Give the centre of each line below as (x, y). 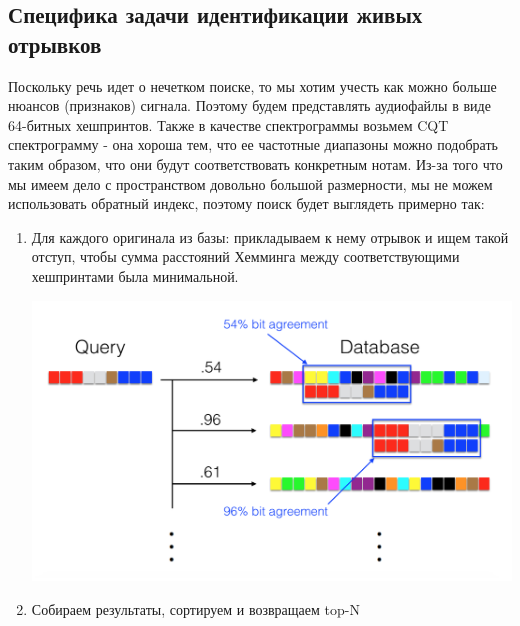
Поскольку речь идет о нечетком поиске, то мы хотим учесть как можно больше (252, 85)
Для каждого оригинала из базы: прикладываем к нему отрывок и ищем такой (270, 236)
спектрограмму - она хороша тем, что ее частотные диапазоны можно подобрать (253, 144)
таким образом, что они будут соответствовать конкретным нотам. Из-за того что (255, 163)
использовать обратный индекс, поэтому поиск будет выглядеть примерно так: (246, 203)
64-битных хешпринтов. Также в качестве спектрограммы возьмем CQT (228, 124)
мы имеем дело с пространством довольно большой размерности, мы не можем (250, 183)
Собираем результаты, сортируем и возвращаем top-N (195, 609)
